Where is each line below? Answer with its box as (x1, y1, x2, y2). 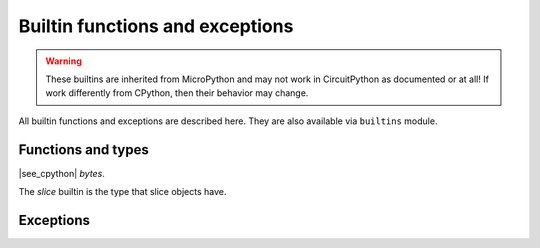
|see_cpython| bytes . (18, 167, 105, 179)
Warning (45, 55, 82, 67)
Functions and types (18, 141, 149, 158)
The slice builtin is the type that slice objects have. (18, 186, 227, 198)
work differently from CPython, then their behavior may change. (45, 87, 309, 99)
